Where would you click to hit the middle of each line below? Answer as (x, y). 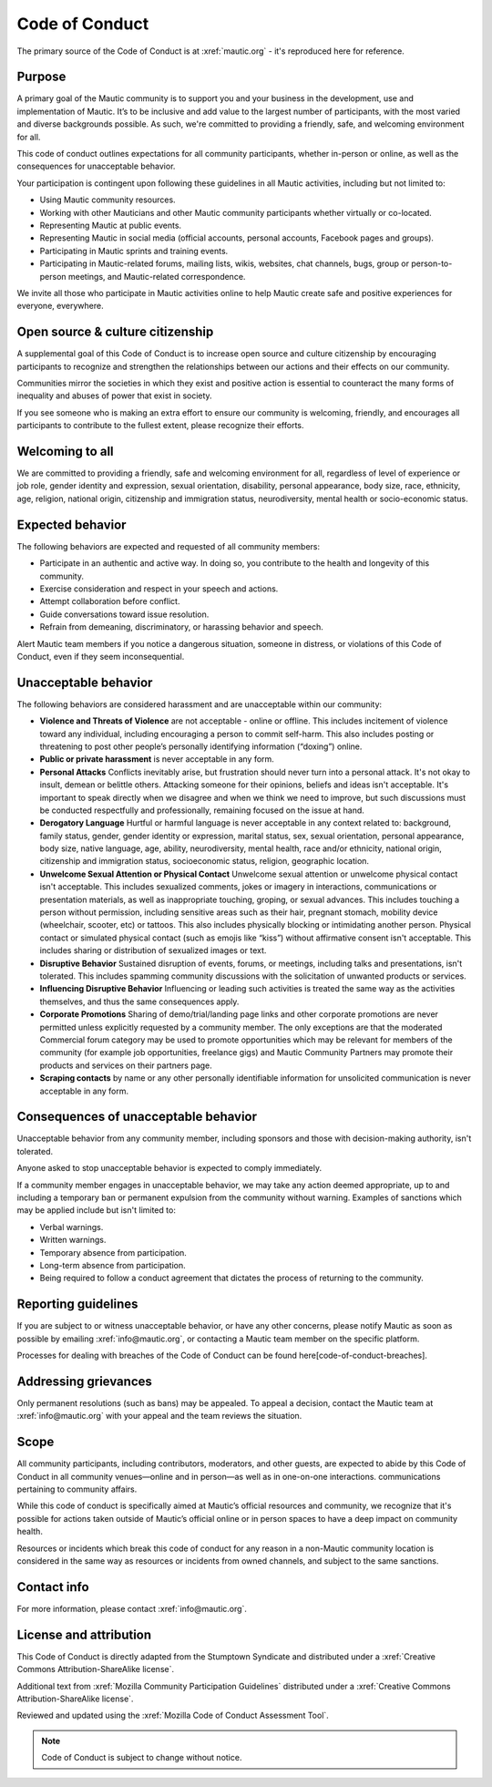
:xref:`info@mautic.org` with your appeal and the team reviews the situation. (159, 1416)
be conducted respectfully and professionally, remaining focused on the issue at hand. (202, 810)
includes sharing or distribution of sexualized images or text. (153, 950)
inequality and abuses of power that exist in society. (115, 395)
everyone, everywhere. (60, 306)
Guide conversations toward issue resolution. (124, 614)
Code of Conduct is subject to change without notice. (142, 1758)
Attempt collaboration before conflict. (110, 601)
